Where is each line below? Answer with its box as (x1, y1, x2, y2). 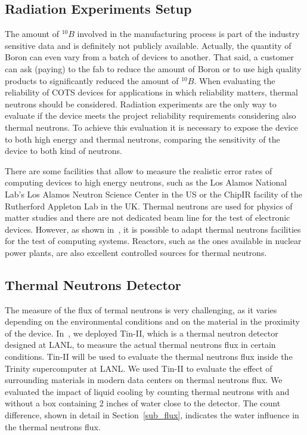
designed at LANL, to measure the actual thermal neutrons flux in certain (5, 338, 276, 351)
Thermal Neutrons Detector (5, 275, 181, 294)
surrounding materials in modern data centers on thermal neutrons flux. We (5, 374, 283, 386)
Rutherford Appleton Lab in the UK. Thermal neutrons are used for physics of (5, 199, 293, 212)
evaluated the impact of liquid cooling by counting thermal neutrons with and (5, 385, 290, 397)
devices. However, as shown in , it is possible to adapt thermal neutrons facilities (5, 223, 301, 235)
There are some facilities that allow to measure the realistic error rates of (5, 164, 272, 177)
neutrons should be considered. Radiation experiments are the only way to (5, 97, 277, 110)
